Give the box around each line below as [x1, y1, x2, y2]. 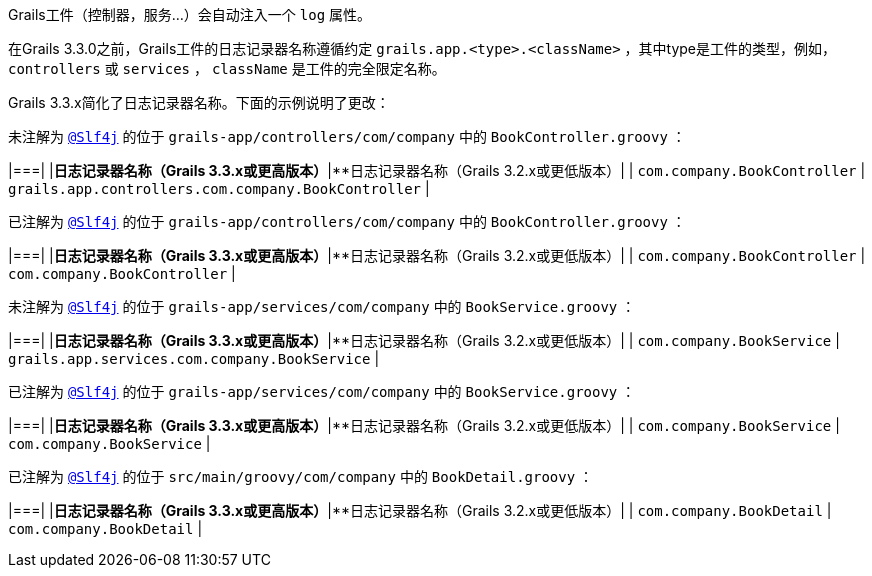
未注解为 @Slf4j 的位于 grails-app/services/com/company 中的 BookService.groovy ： [8, 298, 636, 315]
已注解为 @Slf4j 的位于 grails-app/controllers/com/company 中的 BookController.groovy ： [8, 213, 686, 230]
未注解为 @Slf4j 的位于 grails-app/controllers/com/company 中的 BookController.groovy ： [8, 128, 686, 145]
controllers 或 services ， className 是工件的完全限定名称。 [8, 60, 446, 77]
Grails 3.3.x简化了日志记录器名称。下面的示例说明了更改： [8, 94, 390, 111]
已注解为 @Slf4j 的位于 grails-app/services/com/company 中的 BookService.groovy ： [8, 383, 636, 400]
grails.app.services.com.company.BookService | [8, 350, 380, 367]
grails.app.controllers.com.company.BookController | [8, 180, 430, 197]
